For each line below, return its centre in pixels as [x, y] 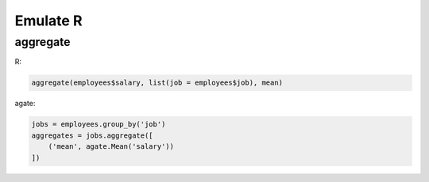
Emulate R [48, 21]
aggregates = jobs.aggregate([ [93, 135]
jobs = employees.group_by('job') [99, 124]
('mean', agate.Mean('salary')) [111, 147]
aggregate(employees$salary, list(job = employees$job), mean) [157, 83]
